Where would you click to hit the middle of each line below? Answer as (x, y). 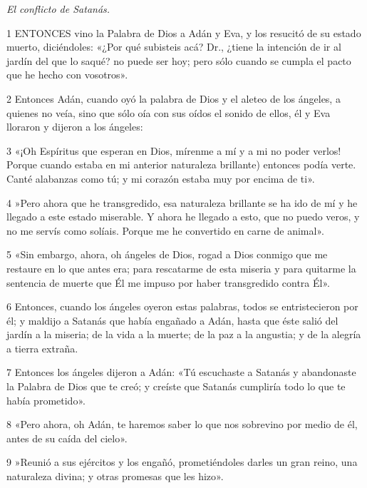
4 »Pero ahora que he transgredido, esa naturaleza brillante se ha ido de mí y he (182, 202)
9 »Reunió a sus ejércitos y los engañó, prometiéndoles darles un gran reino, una (182, 462)
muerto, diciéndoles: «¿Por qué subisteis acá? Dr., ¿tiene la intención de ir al (174, 47)
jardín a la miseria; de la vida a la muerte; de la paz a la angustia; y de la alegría (184, 334)
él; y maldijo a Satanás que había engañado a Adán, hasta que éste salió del (172, 320)
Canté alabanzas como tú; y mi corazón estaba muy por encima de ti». (161, 178)
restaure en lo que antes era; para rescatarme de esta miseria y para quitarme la (181, 268)
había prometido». (46, 400)
